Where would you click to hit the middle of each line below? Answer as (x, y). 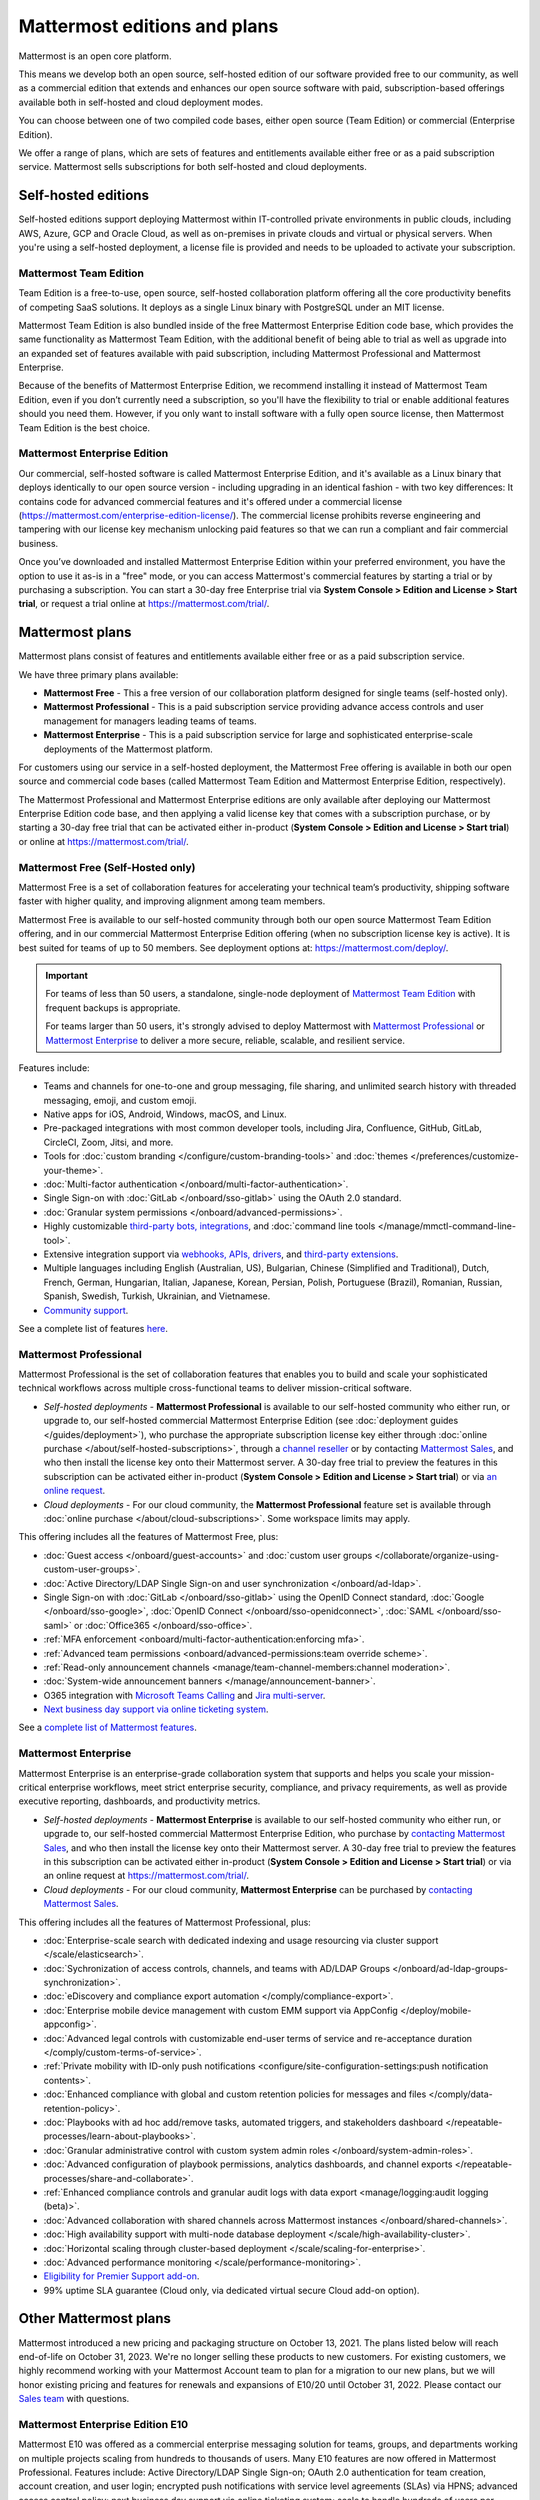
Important (67, 975)
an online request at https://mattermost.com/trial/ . (146, 1876)
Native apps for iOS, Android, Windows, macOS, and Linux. (165, 1114)
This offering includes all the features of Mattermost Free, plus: (148, 1537)
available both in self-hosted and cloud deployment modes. (141, 102)
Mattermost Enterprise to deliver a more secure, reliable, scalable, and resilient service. (225, 1040)
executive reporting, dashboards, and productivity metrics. (139, 1801)
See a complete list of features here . (93, 1328)
